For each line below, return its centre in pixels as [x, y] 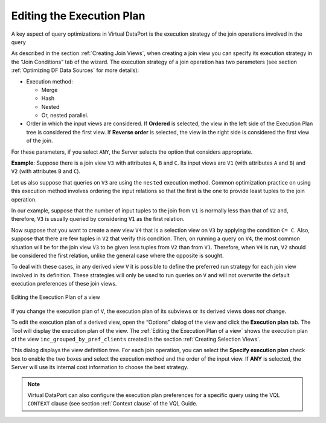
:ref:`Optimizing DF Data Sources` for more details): [75, 70]
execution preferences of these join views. [64, 284]
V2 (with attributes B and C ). [46, 171]
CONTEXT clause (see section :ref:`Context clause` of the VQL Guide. [113, 404]
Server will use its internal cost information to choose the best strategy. [100, 367]
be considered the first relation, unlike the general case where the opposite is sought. [117, 255]
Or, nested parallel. [65, 116]
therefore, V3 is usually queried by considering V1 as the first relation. [98, 219]
